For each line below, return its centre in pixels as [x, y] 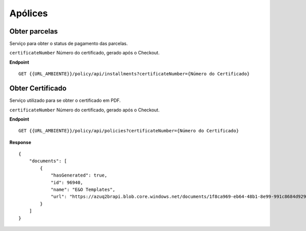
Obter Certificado [38, 88]
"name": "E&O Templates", [83, 190]
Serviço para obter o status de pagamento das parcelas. [69, 44]
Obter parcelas [34, 31]
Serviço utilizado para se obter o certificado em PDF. [65, 100]
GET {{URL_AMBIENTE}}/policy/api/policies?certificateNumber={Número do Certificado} [129, 131]
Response [20, 142]
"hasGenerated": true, [79, 175]
